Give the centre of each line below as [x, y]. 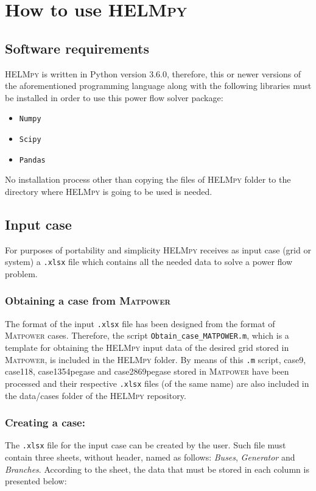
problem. [21, 273]
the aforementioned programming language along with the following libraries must [158, 86]
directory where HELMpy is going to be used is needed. [109, 191]
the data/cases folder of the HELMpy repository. [96, 395]
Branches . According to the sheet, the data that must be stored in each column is [157, 469]
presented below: [36, 481]
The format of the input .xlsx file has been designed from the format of [140, 323]
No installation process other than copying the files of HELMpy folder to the [148, 179]
